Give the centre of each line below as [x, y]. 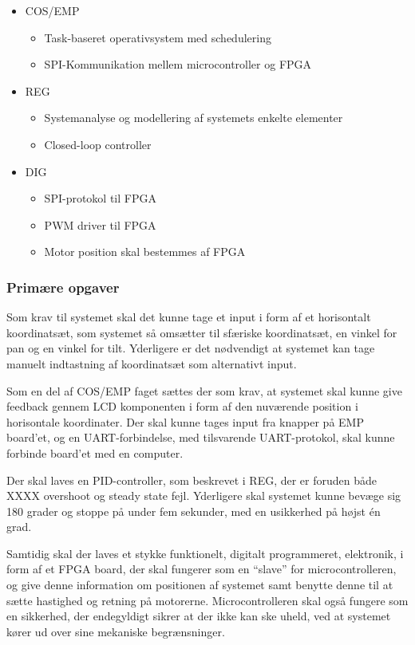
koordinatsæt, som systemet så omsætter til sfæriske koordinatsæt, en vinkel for [202, 332]
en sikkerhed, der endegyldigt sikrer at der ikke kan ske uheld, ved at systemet [199, 616]
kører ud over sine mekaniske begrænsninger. [116, 631]
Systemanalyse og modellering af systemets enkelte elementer [194, 118]
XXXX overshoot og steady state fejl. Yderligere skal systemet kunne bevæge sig [204, 496]
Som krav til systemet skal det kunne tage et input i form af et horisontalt [189, 317]
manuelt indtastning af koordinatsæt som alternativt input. [152, 363]
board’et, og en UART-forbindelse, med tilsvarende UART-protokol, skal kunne [201, 437]
